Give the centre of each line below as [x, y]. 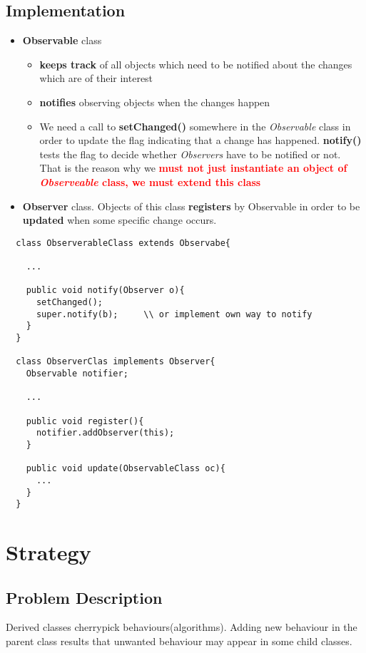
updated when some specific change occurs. [120, 220]
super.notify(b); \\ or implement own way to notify [174, 314]
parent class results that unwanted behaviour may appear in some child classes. [179, 641]
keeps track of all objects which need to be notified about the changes [196, 64]
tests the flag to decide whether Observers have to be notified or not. [190, 154]
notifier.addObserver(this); [105, 433]
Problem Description [84, 597]
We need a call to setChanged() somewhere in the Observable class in [195, 126]
